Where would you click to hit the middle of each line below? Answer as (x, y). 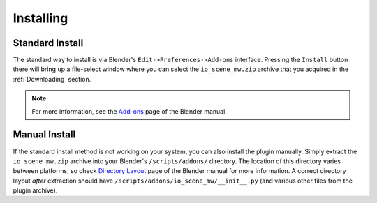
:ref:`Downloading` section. (52, 79)
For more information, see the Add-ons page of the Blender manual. (129, 111)
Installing (40, 18)
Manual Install (44, 135)
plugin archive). (35, 190)
